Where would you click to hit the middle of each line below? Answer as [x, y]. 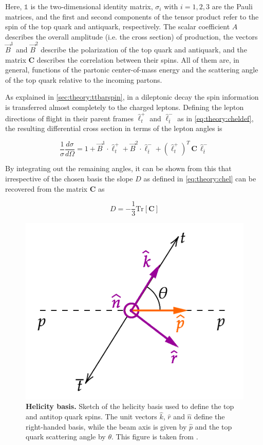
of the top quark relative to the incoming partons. [84, 79]
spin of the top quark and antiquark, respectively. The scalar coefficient [118, 26]
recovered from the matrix [46, 188]
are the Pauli [232, 6]
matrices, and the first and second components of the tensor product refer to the [132, 16]
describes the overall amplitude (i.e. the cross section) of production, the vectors [131, 36]
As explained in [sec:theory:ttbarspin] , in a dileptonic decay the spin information [132, 97]
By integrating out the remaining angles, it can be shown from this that [118, 168]
